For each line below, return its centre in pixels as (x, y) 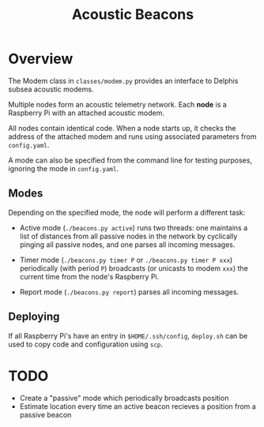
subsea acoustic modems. (51, 89)
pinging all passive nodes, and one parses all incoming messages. (127, 244)
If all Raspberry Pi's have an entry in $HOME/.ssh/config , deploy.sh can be (128, 335)
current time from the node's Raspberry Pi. (89, 276)
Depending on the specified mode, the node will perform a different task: (127, 212)
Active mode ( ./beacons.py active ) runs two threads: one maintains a (134, 227)
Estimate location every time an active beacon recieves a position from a (138, 406)
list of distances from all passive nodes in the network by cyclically (128, 236)
